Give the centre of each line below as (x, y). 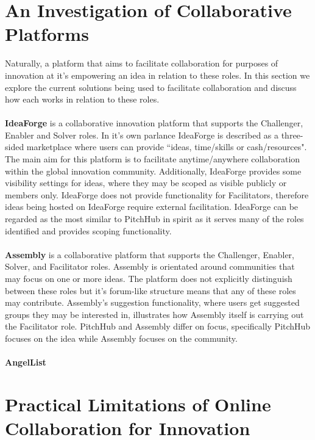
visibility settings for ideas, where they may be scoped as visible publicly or (146, 183)
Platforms (47, 34)
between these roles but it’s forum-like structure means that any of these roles (150, 290)
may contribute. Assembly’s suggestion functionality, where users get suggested (152, 302)
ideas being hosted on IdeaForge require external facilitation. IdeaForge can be (152, 207)
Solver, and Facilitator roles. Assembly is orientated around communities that (150, 266)
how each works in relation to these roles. (82, 99)
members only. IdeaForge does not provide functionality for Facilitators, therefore (157, 194)
